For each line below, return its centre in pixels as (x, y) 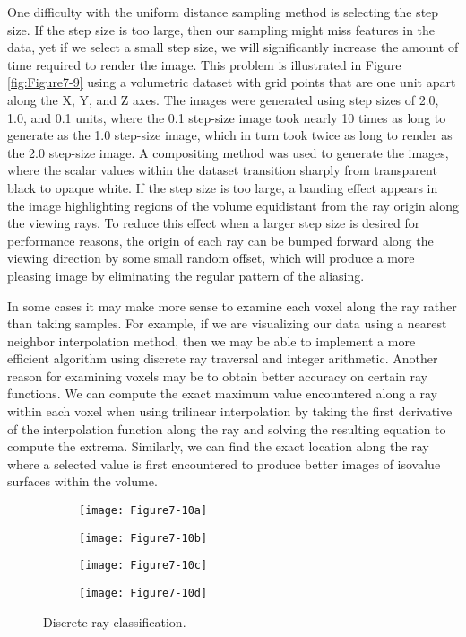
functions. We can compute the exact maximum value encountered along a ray (223, 393)
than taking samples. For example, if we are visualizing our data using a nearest (227, 323)
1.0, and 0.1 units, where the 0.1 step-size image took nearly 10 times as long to (227, 117)
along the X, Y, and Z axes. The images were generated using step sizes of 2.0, (223, 99)
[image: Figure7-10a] (143, 511)
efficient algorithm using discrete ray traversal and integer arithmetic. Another (223, 358)
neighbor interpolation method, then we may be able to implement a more (211, 340)
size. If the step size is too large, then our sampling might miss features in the (221, 29)
